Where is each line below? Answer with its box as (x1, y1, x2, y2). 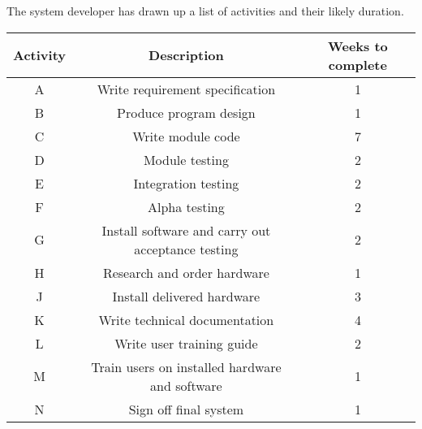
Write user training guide (114, 333, 258, 353)
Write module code (132, 126, 240, 145)
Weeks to (327, 36, 388, 55)
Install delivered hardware (112, 286, 261, 305)
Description (149, 45, 224, 65)
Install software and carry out (101, 220, 271, 240)
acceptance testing (134, 239, 239, 258)
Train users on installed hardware (91, 357, 282, 376)
